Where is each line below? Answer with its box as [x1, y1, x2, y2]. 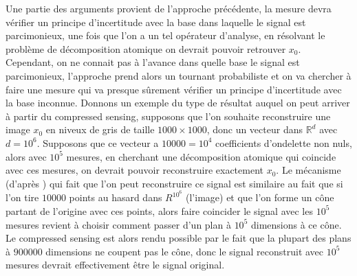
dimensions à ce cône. [250, 217, 342, 231]
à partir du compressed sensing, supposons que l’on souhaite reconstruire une [6, 108, 331, 123]
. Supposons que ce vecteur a [36, 135, 159, 150]
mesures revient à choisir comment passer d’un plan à [6, 217, 231, 231]
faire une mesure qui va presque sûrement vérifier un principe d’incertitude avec [6, 82, 342, 96]
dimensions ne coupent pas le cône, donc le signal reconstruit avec [45, 244, 324, 258]
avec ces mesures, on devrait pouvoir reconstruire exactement [6, 163, 263, 177]
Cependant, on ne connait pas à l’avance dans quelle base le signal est [6, 55, 300, 69]
